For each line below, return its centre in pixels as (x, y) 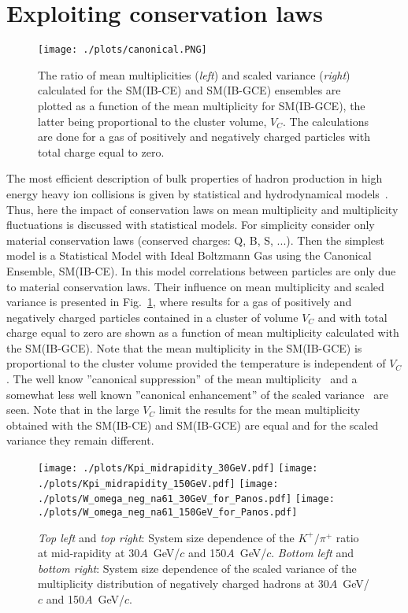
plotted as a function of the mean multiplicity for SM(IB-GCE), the (202, 105)
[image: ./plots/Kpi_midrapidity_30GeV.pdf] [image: (178, 469)
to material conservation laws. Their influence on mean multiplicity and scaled (195, 286)
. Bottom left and (312, 553)
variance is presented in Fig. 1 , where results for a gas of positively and (179, 302)
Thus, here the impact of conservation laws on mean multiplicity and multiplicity (202, 209)
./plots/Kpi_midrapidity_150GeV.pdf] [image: (158, 484)
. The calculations (326, 121)
